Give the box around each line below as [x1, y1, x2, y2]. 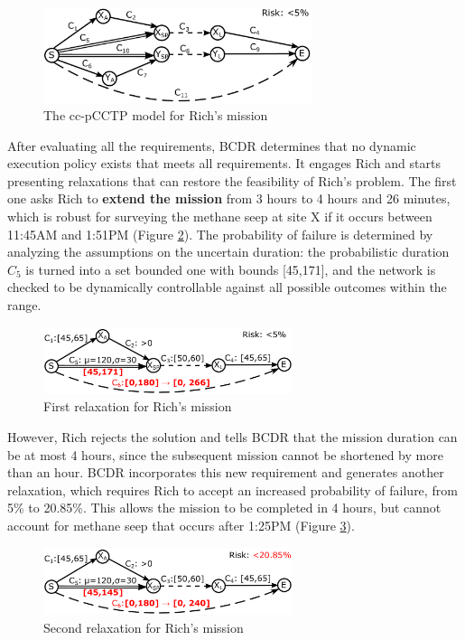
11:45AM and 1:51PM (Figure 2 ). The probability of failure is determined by [7, 224, 433, 243]
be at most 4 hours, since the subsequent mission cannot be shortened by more [7, 445, 443, 464]
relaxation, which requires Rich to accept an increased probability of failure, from [7, 480, 458, 499]
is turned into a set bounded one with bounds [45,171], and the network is [25, 259, 436, 278]
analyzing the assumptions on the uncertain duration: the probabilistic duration [7, 242, 450, 261]
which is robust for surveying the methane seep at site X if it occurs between [7, 207, 432, 226]
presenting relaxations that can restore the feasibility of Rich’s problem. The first [7, 171, 457, 190]
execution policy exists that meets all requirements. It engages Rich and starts [7, 154, 441, 173]
